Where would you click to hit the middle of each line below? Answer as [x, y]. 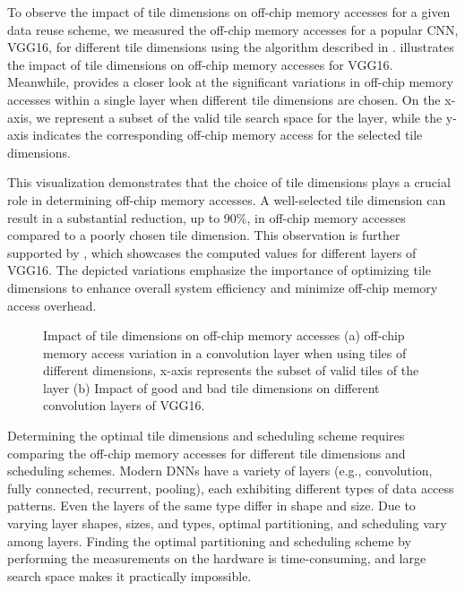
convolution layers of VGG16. [124, 405]
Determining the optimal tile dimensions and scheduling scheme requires [206, 436]
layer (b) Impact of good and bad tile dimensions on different [211, 387]
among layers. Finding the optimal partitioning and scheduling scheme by [209, 540]
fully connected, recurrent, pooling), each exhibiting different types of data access [231, 488]
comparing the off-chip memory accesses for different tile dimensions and [207, 453]
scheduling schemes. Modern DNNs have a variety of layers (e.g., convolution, [220, 471]
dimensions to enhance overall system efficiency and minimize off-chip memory [223, 287]
